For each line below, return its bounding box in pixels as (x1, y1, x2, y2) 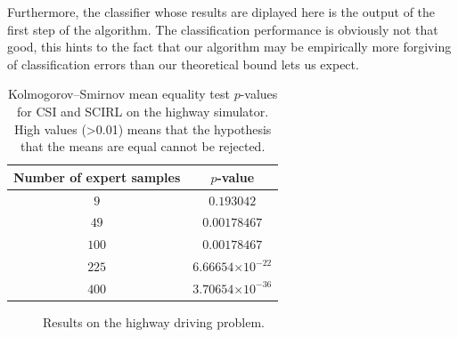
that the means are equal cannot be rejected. (20, 137, 266, 156)
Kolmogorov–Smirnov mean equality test (7, 84, 230, 103)
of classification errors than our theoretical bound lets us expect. (7, 54, 359, 73)
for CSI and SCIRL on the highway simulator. (17, 101, 269, 120)
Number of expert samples (13, 167, 181, 186)
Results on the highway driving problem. (43, 313, 265, 332)
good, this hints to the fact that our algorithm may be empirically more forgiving (7, 37, 452, 56)
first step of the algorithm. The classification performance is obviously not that (7, 20, 438, 38)
